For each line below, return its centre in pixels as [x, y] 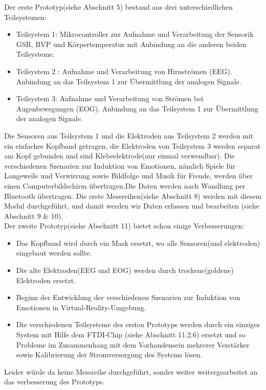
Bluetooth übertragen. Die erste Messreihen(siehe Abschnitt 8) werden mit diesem [133, 196]
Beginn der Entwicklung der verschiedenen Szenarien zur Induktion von [128, 297]
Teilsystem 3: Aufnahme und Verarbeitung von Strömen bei [110, 98]
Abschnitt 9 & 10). [34, 215]
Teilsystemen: [25, 17]
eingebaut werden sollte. [54, 253]
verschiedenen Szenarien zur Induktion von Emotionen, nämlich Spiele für [120, 165]
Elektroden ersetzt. [46, 280]
